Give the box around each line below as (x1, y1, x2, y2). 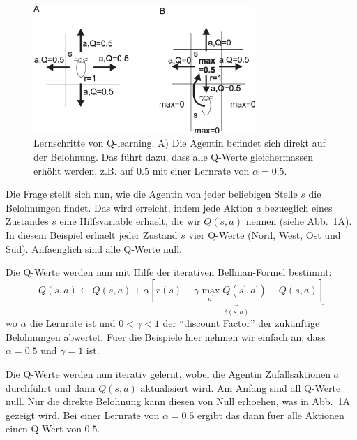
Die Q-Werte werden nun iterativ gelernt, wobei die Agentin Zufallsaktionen (6, 366, 331, 381)
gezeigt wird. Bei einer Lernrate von (6, 407, 160, 422)
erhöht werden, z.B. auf (33, 163, 134, 177)
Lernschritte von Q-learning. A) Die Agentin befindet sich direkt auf (33, 135, 326, 150)
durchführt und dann (6, 380, 96, 395)
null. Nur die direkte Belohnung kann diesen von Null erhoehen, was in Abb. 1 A (6, 394, 351, 409)
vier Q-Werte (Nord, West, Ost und (188, 227, 341, 242)
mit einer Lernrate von (152, 163, 250, 177)
